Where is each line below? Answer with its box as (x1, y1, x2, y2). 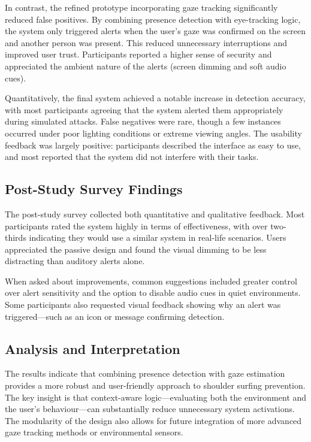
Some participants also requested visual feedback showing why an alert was (5, 298, 281, 311)
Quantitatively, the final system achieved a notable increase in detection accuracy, (5, 92, 306, 104)
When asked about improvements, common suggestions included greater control (5, 274, 297, 287)
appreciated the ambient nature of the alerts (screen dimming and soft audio (5, 59, 286, 72)
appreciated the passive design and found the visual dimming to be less (5, 243, 267, 255)
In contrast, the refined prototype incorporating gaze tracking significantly (5, 1, 278, 13)
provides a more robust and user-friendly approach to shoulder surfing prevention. (5, 379, 306, 392)
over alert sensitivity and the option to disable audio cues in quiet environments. (5, 286, 301, 299)
